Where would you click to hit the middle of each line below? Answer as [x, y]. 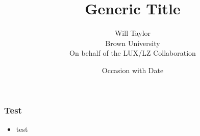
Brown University [133, 43]
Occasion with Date [133, 70]
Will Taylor [133, 33]
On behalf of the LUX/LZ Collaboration [133, 53]
